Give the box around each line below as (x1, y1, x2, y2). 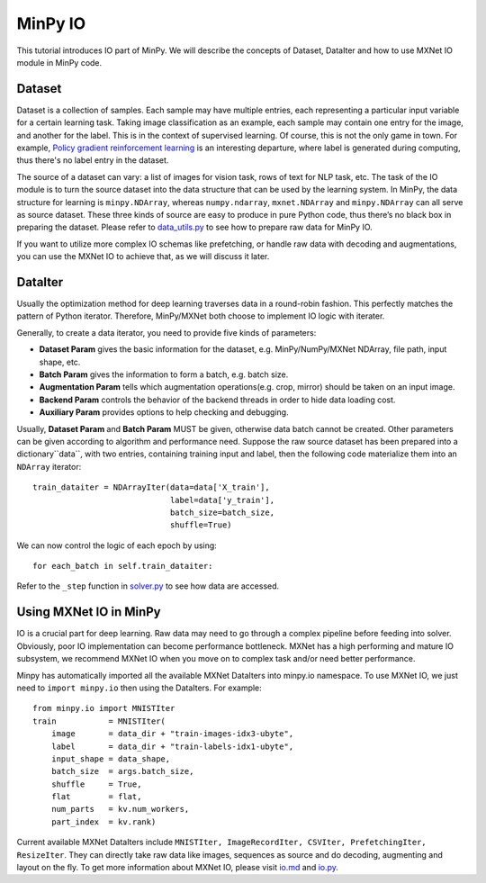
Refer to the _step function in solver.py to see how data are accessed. (16, 581, 280, 591)
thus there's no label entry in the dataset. (16, 155, 169, 166)
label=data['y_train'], (169, 495, 274, 505)
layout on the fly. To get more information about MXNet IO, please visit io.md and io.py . (16, 862, 339, 873)
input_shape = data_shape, (50, 753, 171, 764)
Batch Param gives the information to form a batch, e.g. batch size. (39, 369, 289, 380)
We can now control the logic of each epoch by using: (16, 540, 218, 551)
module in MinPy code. (16, 57, 103, 68)
